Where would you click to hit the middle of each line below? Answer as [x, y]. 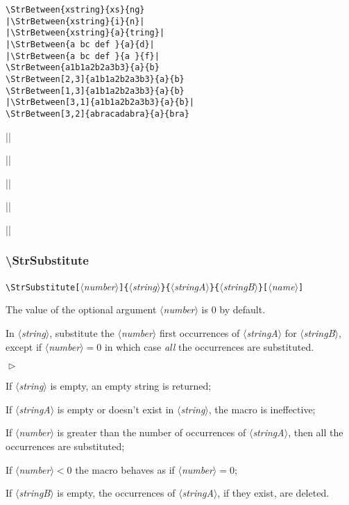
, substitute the [82, 333]
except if [24, 346]
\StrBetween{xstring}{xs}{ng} [75, 10]
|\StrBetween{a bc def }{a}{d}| [80, 44]
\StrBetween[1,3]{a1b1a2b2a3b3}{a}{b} [95, 91]
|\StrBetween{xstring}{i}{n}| [75, 21]
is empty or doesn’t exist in [116, 409]
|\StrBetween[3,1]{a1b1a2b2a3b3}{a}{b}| [100, 102]
